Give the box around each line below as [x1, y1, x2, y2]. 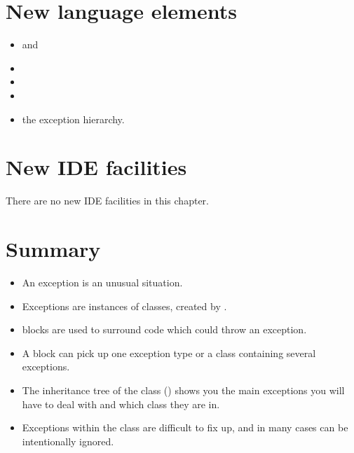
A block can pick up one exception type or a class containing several [22, 345, 316, 360]
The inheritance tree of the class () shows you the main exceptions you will [22, 382, 345, 397]
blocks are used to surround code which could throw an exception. [22, 322, 307, 337]
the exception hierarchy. [22, 111, 125, 126]
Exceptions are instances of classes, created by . [22, 298, 227, 313]
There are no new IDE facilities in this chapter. [6, 193, 209, 208]
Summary [6, 235, 101, 263]
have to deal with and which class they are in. [22, 396, 220, 411]
